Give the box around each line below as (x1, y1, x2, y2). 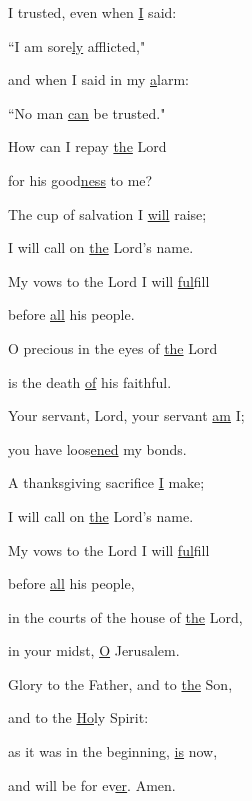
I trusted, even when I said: (8, 2, 177, 22)
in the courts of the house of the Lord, (8, 606, 243, 627)
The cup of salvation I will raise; (8, 203, 207, 224)
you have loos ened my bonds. (8, 438, 187, 459)
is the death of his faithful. (8, 371, 172, 392)
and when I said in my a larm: (8, 69, 189, 90)
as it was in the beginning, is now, (8, 741, 218, 762)
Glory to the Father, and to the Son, (8, 673, 233, 694)
